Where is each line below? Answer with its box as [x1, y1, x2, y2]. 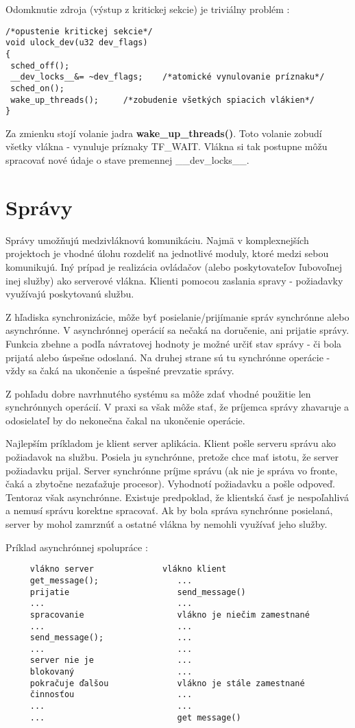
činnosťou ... [29, 690, 193, 700]
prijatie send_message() [29, 587, 246, 597]
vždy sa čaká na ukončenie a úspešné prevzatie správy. [5, 363, 234, 378]
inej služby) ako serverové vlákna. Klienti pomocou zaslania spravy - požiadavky [5, 273, 343, 287]
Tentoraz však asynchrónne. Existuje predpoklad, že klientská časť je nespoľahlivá [5, 489, 349, 504]
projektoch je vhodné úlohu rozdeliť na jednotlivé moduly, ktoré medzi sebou [5, 246, 329, 260]
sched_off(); [10, 60, 70, 71]
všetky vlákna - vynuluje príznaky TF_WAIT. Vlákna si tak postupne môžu [5, 139, 328, 154]
